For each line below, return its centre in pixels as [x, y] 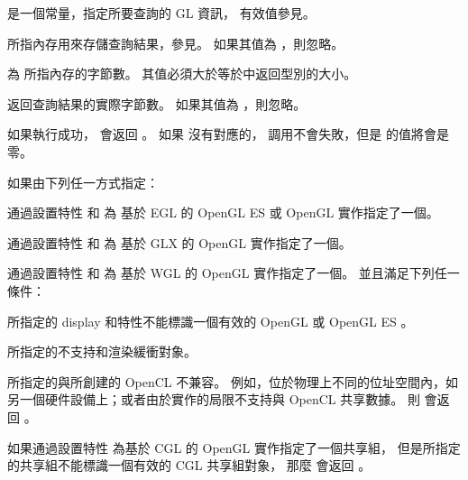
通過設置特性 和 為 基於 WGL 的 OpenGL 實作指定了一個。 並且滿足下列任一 [234, 273]
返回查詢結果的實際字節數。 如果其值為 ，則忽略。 [157, 103]
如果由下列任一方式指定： [83, 182]
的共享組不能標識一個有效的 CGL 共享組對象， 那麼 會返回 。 [189, 465]
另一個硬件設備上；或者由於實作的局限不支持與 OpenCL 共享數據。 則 [214, 399]
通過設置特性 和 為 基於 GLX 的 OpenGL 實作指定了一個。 [179, 242]
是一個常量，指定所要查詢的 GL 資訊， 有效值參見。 [161, 13]
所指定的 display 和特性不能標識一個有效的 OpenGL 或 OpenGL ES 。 [211, 321]
